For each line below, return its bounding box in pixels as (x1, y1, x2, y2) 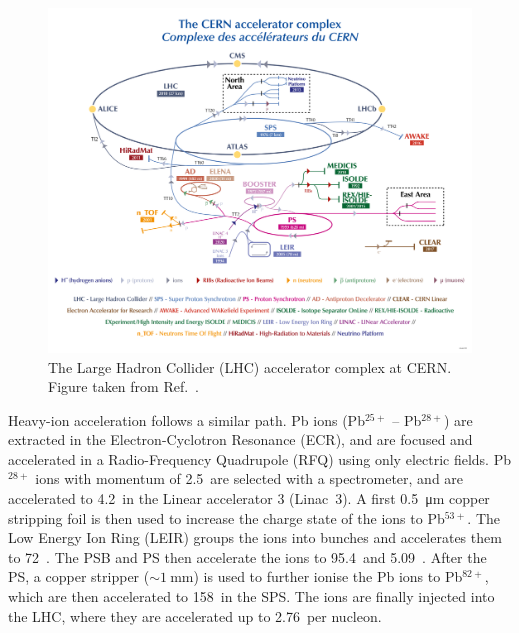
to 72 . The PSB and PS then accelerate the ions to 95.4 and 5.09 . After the (8, 546, 487, 567)
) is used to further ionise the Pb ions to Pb (193, 566, 463, 587)
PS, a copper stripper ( (8, 566, 150, 587)
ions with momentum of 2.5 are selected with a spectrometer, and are (35, 468, 464, 489)
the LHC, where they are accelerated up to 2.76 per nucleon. (8, 605, 382, 626)
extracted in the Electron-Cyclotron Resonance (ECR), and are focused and (8, 429, 473, 450)
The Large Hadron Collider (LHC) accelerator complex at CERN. (48, 356, 452, 377)
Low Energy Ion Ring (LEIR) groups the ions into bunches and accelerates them (8, 527, 502, 548)
